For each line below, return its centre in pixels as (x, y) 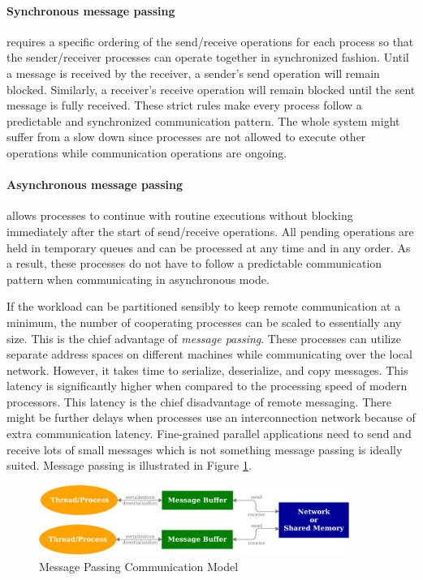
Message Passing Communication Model (139, 566)
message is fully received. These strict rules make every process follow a (184, 105)
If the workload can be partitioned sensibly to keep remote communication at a (204, 306)
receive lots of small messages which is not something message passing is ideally (205, 449)
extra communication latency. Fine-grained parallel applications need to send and (209, 434)
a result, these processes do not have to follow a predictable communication (194, 263)
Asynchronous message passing (95, 185)
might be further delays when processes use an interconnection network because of (211, 417)
